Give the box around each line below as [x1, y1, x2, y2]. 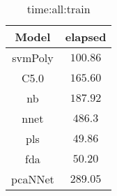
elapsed [65, 29, 107, 45]
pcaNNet [11, 171, 54, 187]
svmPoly [12, 50, 54, 66]
